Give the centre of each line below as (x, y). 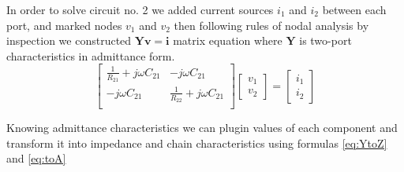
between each (354, 9)
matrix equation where (228, 40)
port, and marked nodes (64, 25)
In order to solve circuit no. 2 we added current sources (140, 9)
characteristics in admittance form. (91, 55)
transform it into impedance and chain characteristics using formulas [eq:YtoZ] (197, 143)
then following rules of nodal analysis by (271, 25)
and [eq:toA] (36, 158)
